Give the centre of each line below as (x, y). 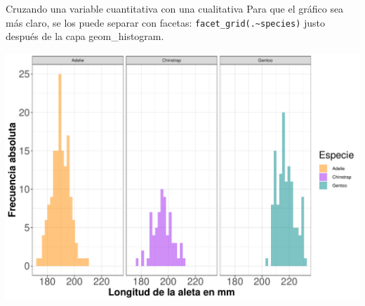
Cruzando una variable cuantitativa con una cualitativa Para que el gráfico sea (175, 8)
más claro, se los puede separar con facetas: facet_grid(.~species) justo (165, 22)
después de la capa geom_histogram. (85, 36)
